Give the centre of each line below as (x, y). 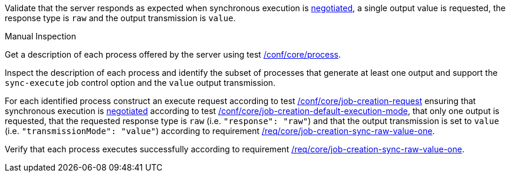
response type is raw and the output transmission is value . (120, 18)
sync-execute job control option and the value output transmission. (140, 83)
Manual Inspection (41, 36)
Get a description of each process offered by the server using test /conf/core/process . (173, 54)
